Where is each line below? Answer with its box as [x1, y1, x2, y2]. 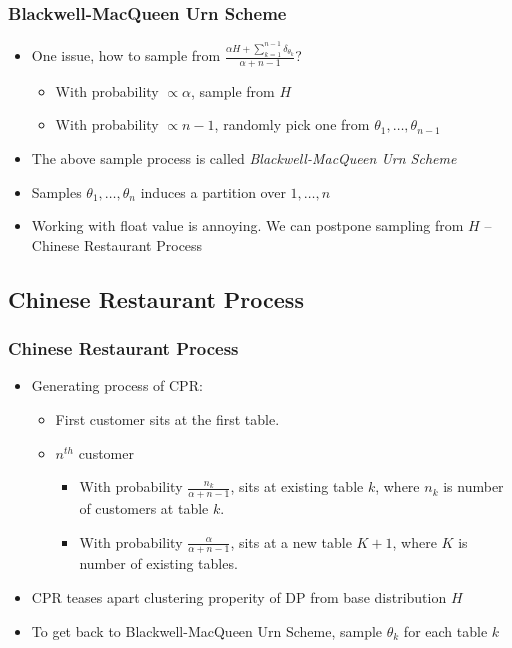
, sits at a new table [230, 531, 352, 552]
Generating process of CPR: [31, 375, 203, 396]
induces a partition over [140, 181, 286, 202]
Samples [31, 181, 82, 202]
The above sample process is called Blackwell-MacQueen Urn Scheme [31, 148, 457, 169]
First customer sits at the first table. [55, 409, 280, 430]
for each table [403, 620, 488, 641]
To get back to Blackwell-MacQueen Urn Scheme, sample [31, 620, 383, 641]
